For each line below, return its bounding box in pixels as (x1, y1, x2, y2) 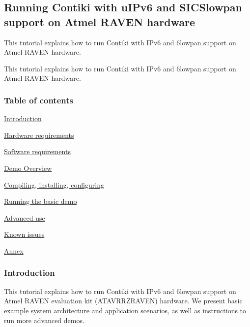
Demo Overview (4, 163, 52, 173)
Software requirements (4, 146, 71, 157)
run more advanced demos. (4, 315, 84, 325)
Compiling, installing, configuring (4, 179, 104, 190)
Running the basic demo (4, 196, 77, 206)
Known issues (4, 229, 45, 239)
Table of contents (4, 94, 73, 106)
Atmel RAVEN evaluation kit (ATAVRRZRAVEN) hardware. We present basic (4, 295, 243, 306)
